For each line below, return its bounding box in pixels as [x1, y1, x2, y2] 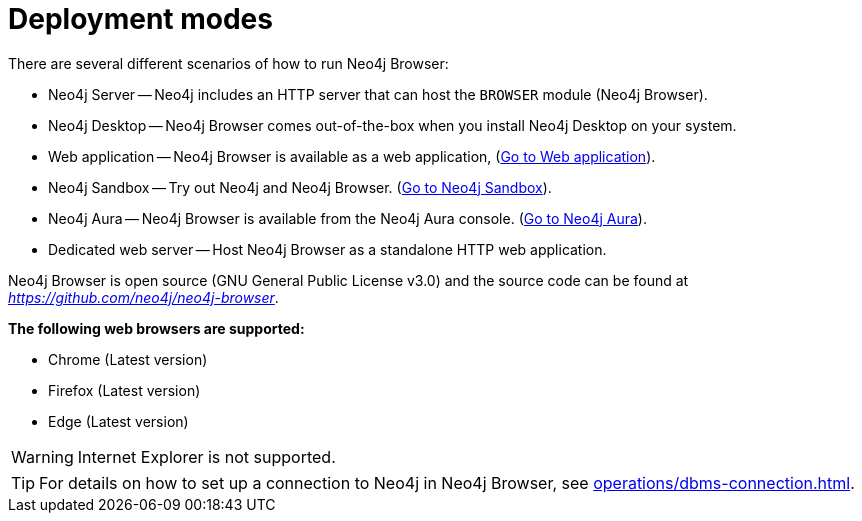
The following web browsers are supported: [8, 319, 305, 337]
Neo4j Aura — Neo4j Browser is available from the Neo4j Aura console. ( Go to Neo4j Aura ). [48, 209, 647, 227]
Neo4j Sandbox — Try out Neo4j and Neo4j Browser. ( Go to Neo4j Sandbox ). [48, 178, 552, 196]
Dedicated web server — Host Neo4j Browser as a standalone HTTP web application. [48, 240, 607, 258]
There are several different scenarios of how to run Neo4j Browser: [8, 54, 449, 72]
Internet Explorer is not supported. [77, 446, 336, 467]
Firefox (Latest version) [48, 381, 201, 399]
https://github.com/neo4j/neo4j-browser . [8, 288, 279, 306]
